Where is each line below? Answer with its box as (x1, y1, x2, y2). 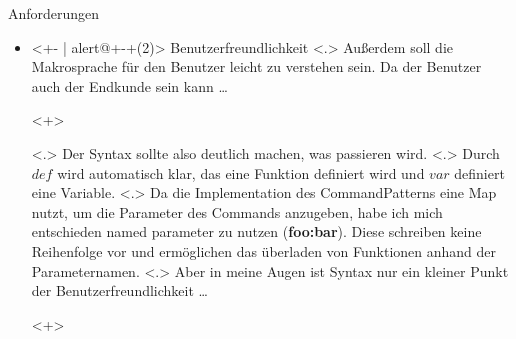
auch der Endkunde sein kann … (31, 75, 228, 96)
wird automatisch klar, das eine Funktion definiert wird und (57, 162, 425, 183)
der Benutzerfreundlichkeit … (31, 280, 208, 301)
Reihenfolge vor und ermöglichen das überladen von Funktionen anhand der (31, 240, 497, 261)
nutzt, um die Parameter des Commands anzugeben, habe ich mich (31, 201, 443, 222)
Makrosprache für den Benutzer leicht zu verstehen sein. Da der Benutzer (31, 56, 482, 77)
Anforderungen (8, 3, 100, 23)
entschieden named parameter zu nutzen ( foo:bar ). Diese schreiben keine (31, 221, 482, 242)
